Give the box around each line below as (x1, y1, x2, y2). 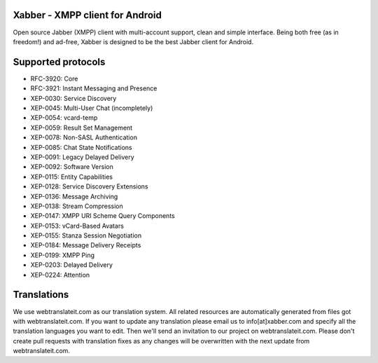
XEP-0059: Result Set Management (30, 123, 133, 132)
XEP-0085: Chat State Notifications (30, 143, 132, 151)
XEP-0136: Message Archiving (30, 192, 118, 200)
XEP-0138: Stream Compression (30, 202, 123, 210)
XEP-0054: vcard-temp (30, 114, 98, 122)
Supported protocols (13, 56, 106, 68)
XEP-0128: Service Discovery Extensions (30, 182, 148, 191)
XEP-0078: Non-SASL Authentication (30, 133, 138, 142)
